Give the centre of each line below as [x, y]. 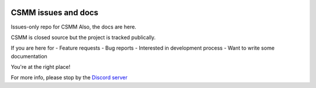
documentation [29, 56]
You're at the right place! [40, 67]
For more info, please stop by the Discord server [69, 78]
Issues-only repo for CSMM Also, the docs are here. [74, 27]
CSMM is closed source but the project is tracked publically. [83, 37]
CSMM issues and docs [55, 13]
